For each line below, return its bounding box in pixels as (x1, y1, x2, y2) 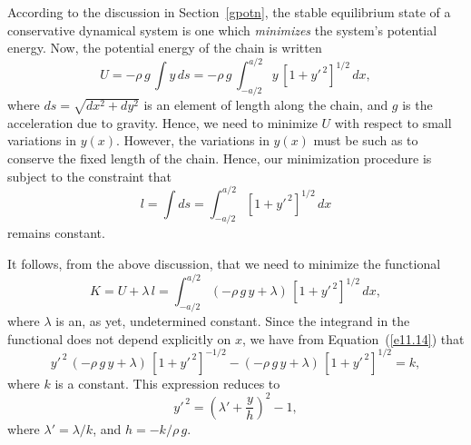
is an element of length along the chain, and (143, 95, 388, 114)
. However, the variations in (116, 131, 270, 150)
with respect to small (334, 113, 452, 132)
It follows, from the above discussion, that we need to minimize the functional (7, 254, 441, 273)
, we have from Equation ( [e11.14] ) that (241, 329, 465, 348)
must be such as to (313, 131, 418, 150)
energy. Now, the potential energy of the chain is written (7, 38, 322, 57)
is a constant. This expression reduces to (54, 373, 280, 392)
